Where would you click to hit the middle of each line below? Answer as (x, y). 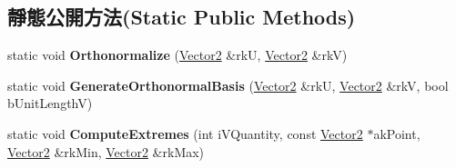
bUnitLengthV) (50, 103)
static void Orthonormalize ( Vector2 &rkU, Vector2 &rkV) (177, 55)
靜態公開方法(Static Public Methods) (182, 17)
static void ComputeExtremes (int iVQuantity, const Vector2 (185, 133)
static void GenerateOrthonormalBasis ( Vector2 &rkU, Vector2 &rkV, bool (228, 85)
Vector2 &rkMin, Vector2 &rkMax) (106, 151)
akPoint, (397, 133)
